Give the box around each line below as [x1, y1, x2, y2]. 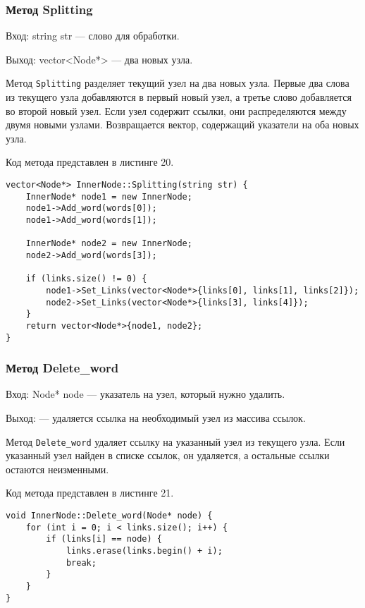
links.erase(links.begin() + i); [66, 546, 223, 557]
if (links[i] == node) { [46, 534, 162, 545]
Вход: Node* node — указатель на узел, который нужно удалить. [6, 387, 285, 401]
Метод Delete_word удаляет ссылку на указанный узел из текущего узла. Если [6, 434, 345, 449]
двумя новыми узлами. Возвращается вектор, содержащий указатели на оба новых [6, 117, 359, 132]
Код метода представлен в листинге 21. [6, 485, 174, 500]
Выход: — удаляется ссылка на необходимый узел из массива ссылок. [6, 411, 306, 425]
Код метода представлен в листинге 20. [6, 154, 174, 169]
